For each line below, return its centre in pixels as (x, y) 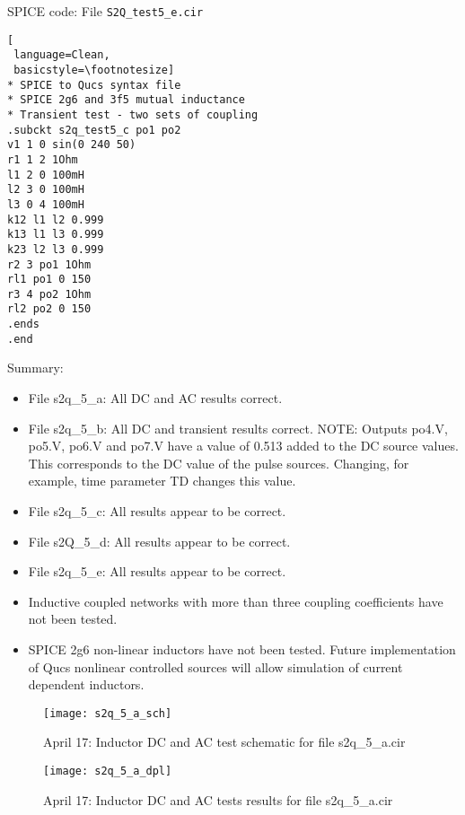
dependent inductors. (86, 684)
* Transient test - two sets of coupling (133, 114)
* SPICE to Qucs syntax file (94, 85)
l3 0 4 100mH (46, 204)
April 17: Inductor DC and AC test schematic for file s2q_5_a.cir (224, 742)
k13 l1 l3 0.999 (56, 235)
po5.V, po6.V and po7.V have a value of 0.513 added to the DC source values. (243, 446)
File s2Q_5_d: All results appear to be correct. (159, 541)
